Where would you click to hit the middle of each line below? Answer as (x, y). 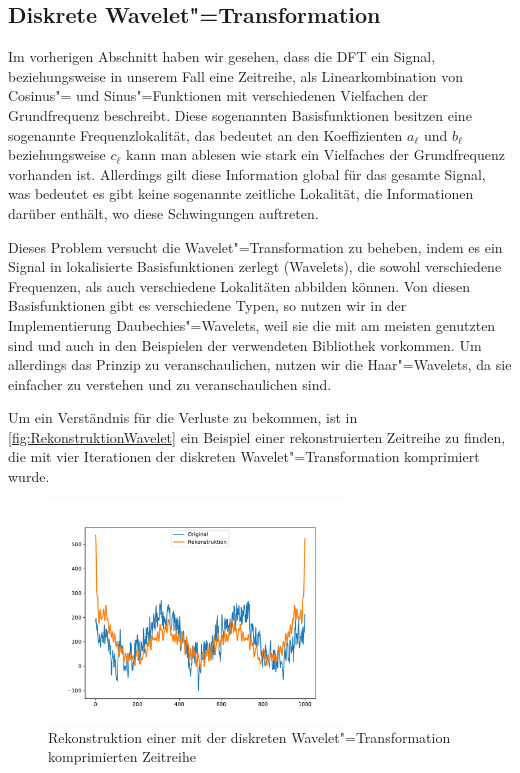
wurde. (29, 476)
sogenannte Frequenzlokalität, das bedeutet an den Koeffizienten (205, 134)
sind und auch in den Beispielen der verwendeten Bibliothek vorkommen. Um (245, 344)
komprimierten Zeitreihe (122, 756)
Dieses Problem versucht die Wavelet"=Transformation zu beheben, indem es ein (255, 246)
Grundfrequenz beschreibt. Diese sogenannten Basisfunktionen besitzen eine (240, 114)
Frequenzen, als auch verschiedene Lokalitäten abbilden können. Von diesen (239, 285)
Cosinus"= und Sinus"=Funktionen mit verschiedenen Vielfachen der (218, 95)
